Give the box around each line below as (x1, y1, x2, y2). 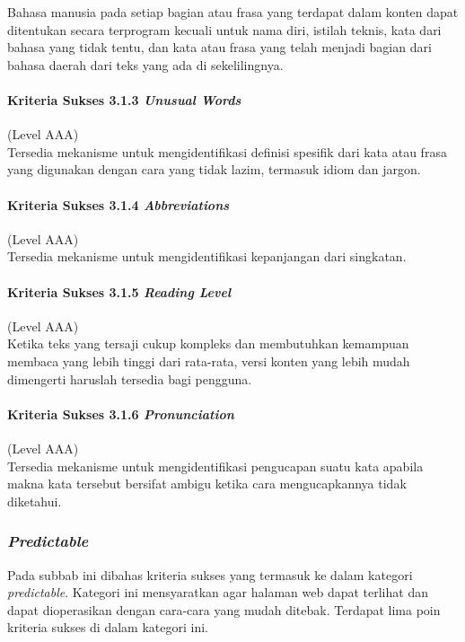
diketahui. (7, 491, 62, 510)
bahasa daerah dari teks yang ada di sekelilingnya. (7, 55, 284, 74)
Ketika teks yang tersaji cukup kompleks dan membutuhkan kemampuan (7, 334, 409, 353)
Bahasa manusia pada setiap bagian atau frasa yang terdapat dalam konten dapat (7, 3, 459, 21)
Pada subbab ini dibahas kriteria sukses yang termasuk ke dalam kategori (7, 565, 413, 584)
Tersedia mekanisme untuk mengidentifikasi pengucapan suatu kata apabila (7, 456, 424, 475)
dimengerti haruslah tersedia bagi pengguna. (7, 369, 252, 388)
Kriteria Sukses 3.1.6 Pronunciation (7, 404, 234, 423)
